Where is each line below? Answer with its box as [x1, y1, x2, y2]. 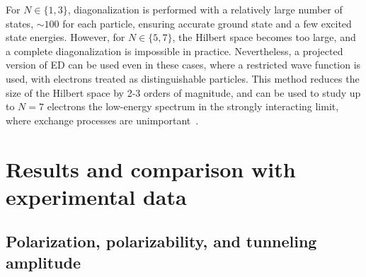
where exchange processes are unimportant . [6, 112, 199, 127]
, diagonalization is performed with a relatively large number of [67, 2, 343, 16]
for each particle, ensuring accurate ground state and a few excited [62, 16, 352, 30]
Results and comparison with [6, 154, 296, 183]
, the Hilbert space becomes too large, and [172, 30, 356, 45]
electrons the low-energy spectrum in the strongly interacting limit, [47, 99, 339, 114]
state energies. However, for [6, 30, 125, 45]
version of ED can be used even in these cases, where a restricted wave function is [6, 57, 361, 72]
